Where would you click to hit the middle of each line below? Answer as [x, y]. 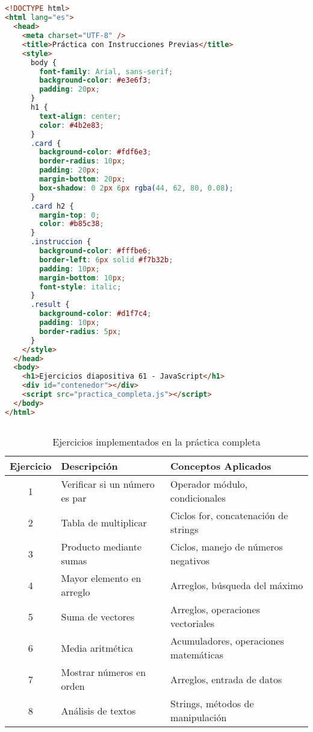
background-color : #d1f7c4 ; [95, 314]
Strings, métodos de [212, 704]
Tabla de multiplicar [104, 522]
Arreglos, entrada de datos [226, 679]
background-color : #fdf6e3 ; [95, 152]
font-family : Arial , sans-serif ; [106, 71]
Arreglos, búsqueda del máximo [237, 585]
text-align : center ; [80, 116]
